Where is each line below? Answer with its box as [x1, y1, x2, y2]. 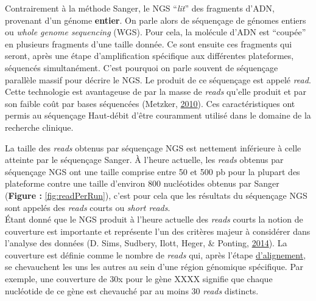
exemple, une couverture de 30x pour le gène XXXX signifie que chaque [5, 272, 273, 285]
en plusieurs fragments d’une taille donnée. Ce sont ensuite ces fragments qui [5, 37, 292, 50]
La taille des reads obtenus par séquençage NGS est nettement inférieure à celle [5, 141, 301, 154]
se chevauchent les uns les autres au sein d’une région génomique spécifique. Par [5, 260, 304, 273]
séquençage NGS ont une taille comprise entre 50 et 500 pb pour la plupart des [5, 165, 300, 178]
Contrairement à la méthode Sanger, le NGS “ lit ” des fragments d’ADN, [5, 2, 275, 14]
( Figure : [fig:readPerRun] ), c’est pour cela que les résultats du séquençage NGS [5, 189, 307, 201]
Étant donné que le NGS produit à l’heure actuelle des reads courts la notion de [5, 213, 303, 226]
